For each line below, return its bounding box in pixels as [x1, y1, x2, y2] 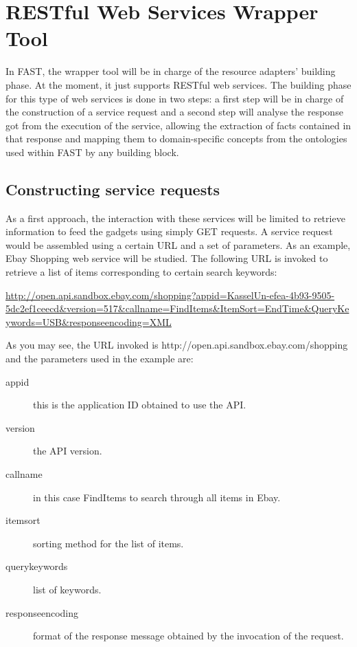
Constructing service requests [5, 178, 220, 199]
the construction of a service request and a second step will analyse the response [5, 105, 343, 119]
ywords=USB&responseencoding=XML [5, 314, 172, 329]
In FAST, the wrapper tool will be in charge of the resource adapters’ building [5, 64, 336, 78]
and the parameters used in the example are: [5, 351, 194, 366]
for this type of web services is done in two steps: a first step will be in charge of [5, 91, 344, 105]
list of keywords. [33, 582, 102, 596]
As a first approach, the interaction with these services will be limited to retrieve [5, 210, 345, 225]
